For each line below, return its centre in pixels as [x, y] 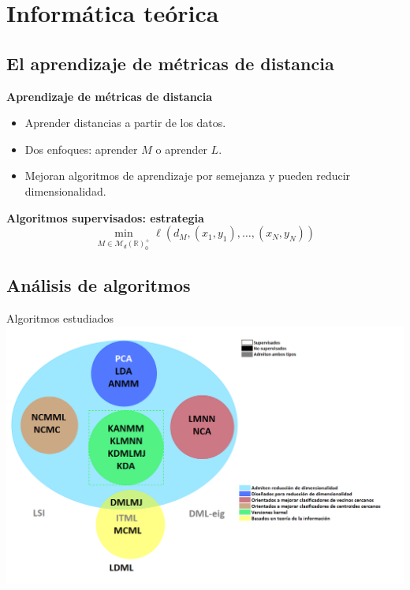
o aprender [181, 149]
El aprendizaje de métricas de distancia [170, 63]
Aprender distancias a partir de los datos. [125, 123]
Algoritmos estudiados [60, 318]
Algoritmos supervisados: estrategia [105, 217]
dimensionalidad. [65, 190]
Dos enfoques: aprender [81, 149]
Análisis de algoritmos [99, 285]
